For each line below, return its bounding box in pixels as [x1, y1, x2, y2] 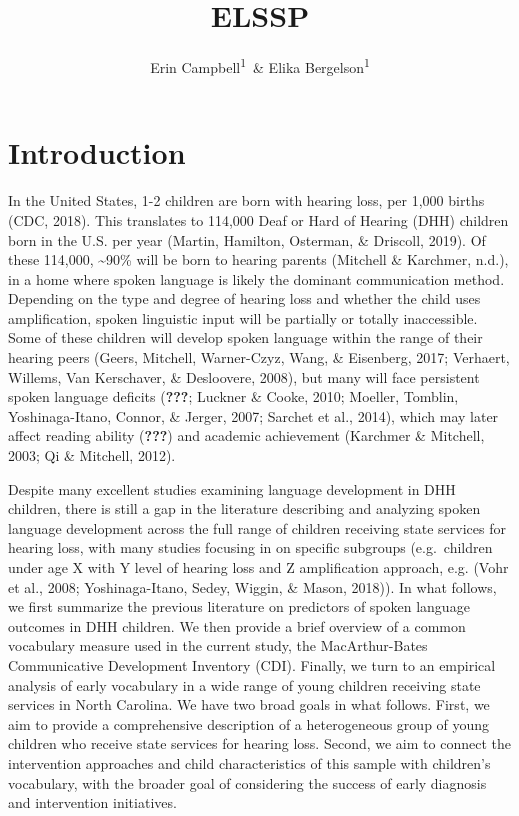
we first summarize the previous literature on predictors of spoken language [8, 596, 470, 617]
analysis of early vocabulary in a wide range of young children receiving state [8, 674, 481, 695]
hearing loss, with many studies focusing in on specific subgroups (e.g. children [8, 537, 493, 558]
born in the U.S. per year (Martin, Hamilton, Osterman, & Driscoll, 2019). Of [8, 229, 486, 250]
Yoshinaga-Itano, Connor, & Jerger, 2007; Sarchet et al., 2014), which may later [8, 405, 499, 426]
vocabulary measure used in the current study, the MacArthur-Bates [8, 635, 428, 656]
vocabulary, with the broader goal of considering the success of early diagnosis [8, 772, 487, 793]
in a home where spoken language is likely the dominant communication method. [8, 268, 505, 289]
